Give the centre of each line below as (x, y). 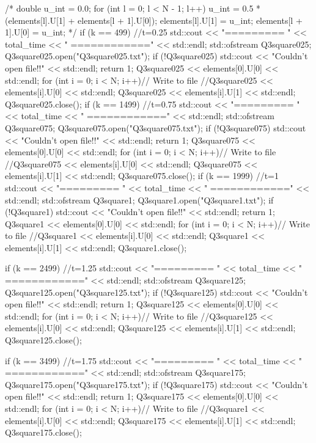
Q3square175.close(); (43, 432)
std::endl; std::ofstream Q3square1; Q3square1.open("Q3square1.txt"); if (139, 200)
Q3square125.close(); (43, 340)
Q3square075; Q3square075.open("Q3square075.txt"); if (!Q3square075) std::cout (156, 127)
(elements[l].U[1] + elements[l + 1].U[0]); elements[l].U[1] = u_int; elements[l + (154, 20)
